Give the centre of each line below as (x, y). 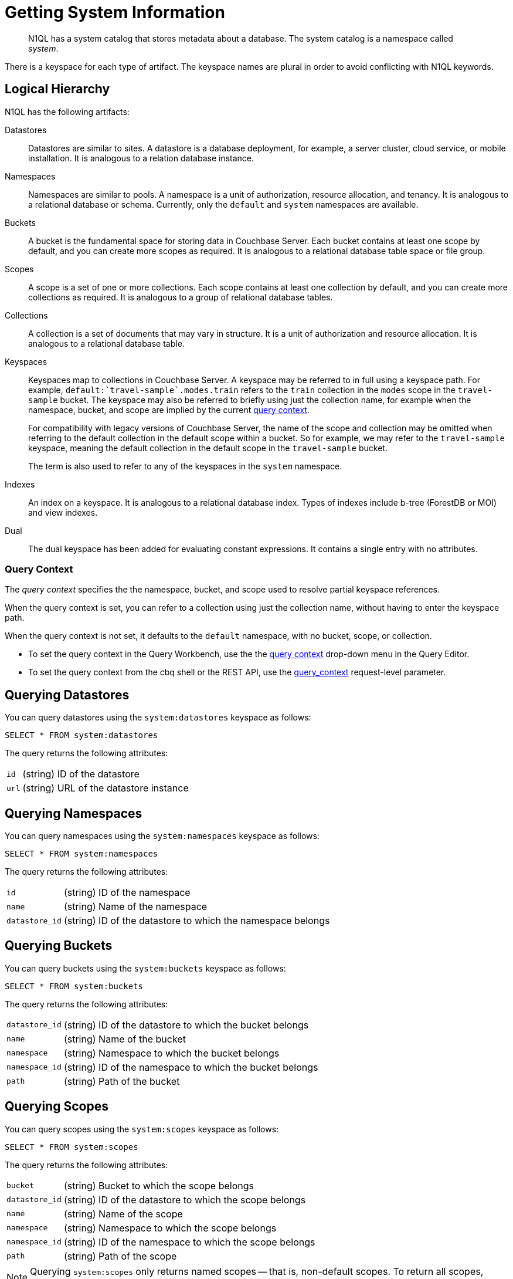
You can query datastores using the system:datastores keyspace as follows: (158, 718)
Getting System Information (115, 12)
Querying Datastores (67, 695)
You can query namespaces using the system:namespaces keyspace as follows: (162, 836)
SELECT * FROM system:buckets (74, 986)
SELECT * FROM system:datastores (81, 735)
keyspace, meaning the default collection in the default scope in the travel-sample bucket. (208, 448)
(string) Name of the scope (123, 1214)
